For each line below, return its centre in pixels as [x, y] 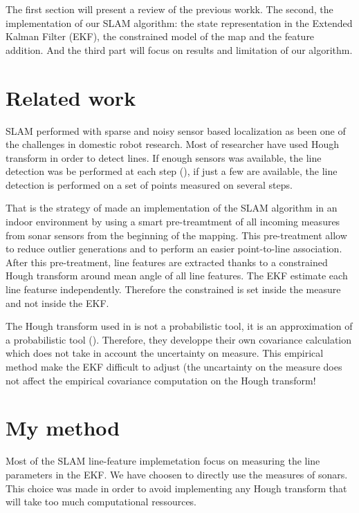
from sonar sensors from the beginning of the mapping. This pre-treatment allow [176, 235]
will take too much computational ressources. [101, 502]
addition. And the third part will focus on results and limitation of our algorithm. [179, 49]
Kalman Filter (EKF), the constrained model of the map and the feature [160, 36]
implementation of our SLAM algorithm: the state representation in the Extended [179, 22]
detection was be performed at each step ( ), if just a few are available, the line [172, 171]
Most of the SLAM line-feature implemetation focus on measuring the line [163, 461]
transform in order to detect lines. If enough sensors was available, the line [164, 157]
